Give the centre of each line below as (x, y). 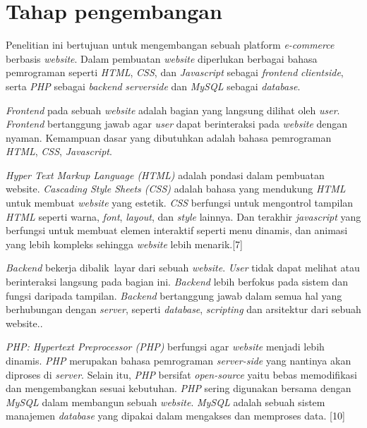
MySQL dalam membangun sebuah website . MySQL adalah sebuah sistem (166, 402)
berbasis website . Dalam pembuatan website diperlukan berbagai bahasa (162, 58)
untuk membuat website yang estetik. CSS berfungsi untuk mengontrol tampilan (180, 203)
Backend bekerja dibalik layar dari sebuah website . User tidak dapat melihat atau (183, 268)
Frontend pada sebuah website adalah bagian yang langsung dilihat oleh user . (173, 110)
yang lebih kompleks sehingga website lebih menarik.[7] (124, 244)
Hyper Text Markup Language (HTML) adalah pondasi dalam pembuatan (165, 175)
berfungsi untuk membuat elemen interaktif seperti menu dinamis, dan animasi (177, 230)
